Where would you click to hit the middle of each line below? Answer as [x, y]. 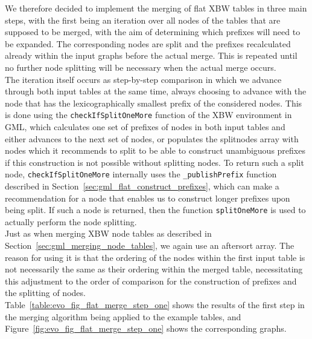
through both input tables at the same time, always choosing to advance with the [156, 91]
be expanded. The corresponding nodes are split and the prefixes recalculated [148, 43]
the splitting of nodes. [45, 293]
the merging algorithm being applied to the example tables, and [123, 316]
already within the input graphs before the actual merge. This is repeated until [151, 55]
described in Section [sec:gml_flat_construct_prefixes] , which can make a [142, 186]
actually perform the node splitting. [71, 221]
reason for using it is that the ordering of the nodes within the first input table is [155, 257]
